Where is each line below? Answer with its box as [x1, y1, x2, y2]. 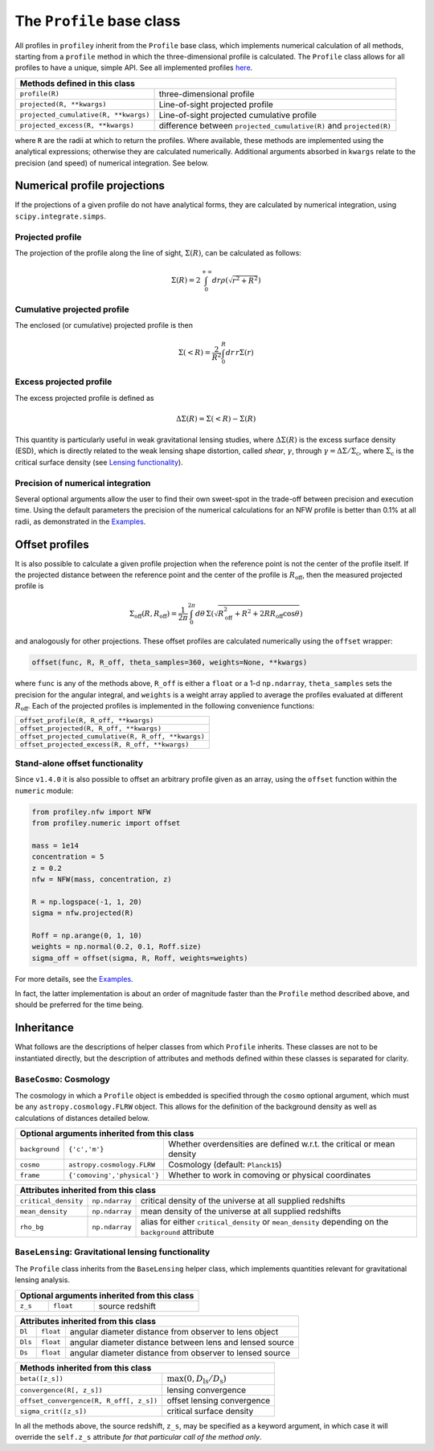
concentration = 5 [31, 852, 104, 861]
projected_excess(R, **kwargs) [19, 121, 134, 130]
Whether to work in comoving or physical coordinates [167, 1170, 371, 1181]
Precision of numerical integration [14, 477, 151, 488]
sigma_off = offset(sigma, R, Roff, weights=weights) [31, 953, 248, 963]
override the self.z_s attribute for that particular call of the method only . [14, 1433, 262, 1442]
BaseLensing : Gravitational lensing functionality [14, 1246, 211, 1257]
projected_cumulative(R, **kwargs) [19, 111, 150, 120]
